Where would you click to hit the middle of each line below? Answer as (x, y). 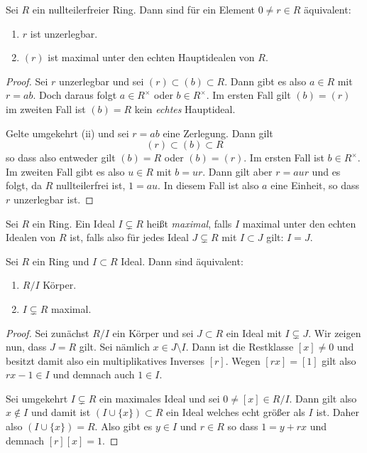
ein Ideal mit (254, 332)
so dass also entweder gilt (61, 158)
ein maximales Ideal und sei (159, 398)
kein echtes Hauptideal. (185, 108)
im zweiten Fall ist (46, 108)
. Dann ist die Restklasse (240, 347)
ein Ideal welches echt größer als (236, 412)
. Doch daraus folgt (75, 95)
